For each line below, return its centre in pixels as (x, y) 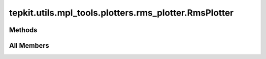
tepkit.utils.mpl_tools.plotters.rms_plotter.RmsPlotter (121, 13)
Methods (23, 30)
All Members (29, 46)
